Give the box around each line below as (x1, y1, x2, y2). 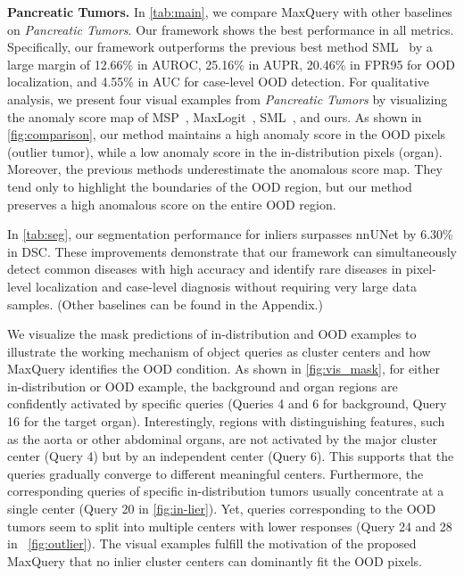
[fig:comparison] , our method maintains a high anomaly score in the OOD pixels (7, 125, 446, 144)
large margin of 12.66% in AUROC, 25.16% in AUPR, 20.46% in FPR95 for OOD (7, 54, 455, 73)
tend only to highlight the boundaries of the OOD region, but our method (7, 177, 412, 195)
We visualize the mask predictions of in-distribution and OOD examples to (7, 325, 417, 343)
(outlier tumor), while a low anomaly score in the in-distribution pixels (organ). (7, 142, 443, 160)
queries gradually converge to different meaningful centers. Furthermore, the (7, 464, 424, 482)
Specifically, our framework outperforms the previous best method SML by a (7, 37, 433, 56)
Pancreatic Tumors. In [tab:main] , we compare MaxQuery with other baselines (7, 3, 452, 21)
